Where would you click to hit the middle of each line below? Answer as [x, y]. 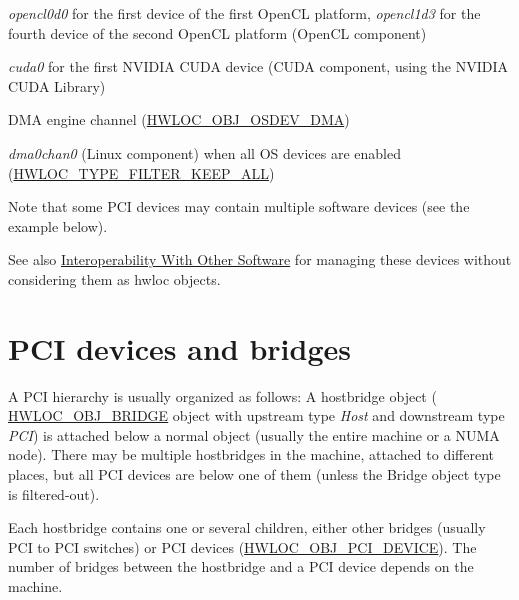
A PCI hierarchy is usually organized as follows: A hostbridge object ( [222, 395]
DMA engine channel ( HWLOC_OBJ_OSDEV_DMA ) [179, 119]
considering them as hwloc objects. [114, 278]
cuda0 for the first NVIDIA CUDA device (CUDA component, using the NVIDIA [258, 66]
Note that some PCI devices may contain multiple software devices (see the [239, 206]
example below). [58, 225]
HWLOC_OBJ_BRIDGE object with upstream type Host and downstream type [256, 415]
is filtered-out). [54, 493]
